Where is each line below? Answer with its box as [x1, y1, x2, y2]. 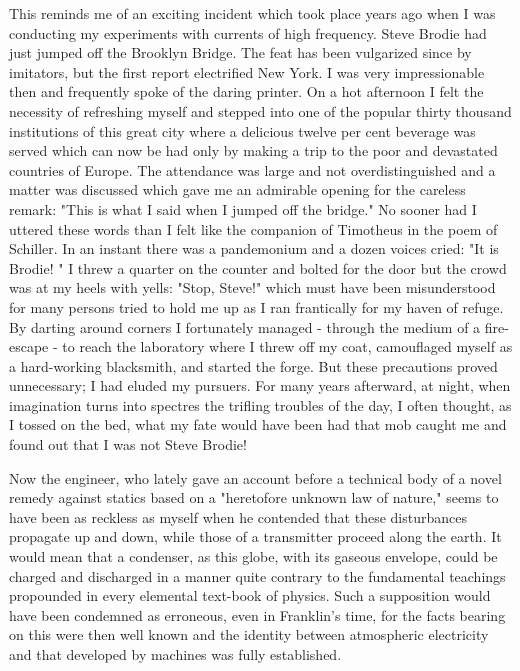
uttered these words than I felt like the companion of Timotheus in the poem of [9, 218, 498, 239]
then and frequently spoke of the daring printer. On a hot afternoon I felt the [9, 81, 484, 102]
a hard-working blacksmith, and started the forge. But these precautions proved [9, 355, 498, 376]
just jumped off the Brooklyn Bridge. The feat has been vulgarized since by [9, 42, 472, 63]
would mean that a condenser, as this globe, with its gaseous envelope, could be [9, 546, 498, 567]
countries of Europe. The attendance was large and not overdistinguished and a [9, 159, 496, 180]
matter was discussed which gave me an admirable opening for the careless [9, 179, 466, 200]
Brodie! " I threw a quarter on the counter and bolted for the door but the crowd [9, 257, 507, 278]
